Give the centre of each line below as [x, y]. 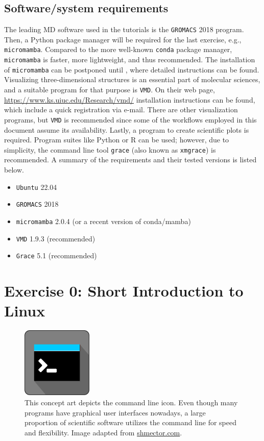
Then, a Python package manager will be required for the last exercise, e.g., [123, 39]
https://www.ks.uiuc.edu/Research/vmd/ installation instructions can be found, [130, 99]
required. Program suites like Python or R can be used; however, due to [117, 140]
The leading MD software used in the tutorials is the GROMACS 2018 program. [124, 29]
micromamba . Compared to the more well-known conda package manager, [118, 49]
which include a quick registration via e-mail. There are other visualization [121, 109]
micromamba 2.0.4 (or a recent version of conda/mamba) [103, 221]
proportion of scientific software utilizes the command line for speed [131, 422]
